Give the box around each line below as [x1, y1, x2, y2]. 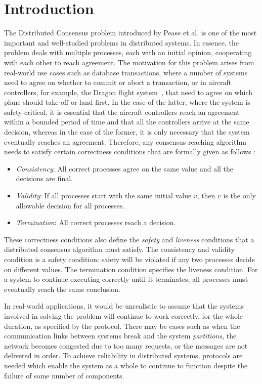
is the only [223, 190, 256, 201]
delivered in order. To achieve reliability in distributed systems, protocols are [4, 350, 243, 361]
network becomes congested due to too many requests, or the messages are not [4, 340, 248, 351]
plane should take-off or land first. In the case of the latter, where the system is [4, 97, 250, 107]
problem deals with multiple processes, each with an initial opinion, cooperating [4, 47, 252, 58]
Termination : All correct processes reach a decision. [16, 217, 176, 228]
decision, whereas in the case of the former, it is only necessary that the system [4, 126, 250, 137]
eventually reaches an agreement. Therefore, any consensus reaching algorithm [4, 136, 246, 147]
